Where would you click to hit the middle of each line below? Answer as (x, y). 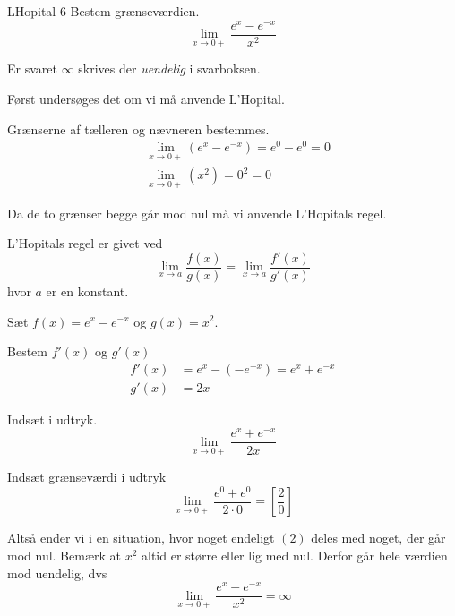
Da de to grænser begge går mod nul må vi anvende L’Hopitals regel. (197, 213)
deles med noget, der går (378, 538)
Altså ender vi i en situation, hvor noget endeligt (141, 538)
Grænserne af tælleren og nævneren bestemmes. (138, 128)
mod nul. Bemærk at (64, 555)
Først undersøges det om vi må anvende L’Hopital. (146, 98)
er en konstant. (87, 291)
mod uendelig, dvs (57, 573)
